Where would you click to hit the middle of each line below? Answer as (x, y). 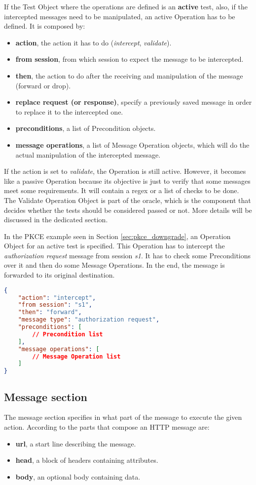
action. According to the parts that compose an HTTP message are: (107, 426)
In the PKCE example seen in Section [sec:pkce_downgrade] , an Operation (117, 236)
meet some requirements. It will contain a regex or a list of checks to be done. (122, 190)
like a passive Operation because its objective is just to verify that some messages (127, 181)
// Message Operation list (76, 356)
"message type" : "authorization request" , (89, 320)
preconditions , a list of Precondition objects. (86, 128)
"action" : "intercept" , (57, 298)
